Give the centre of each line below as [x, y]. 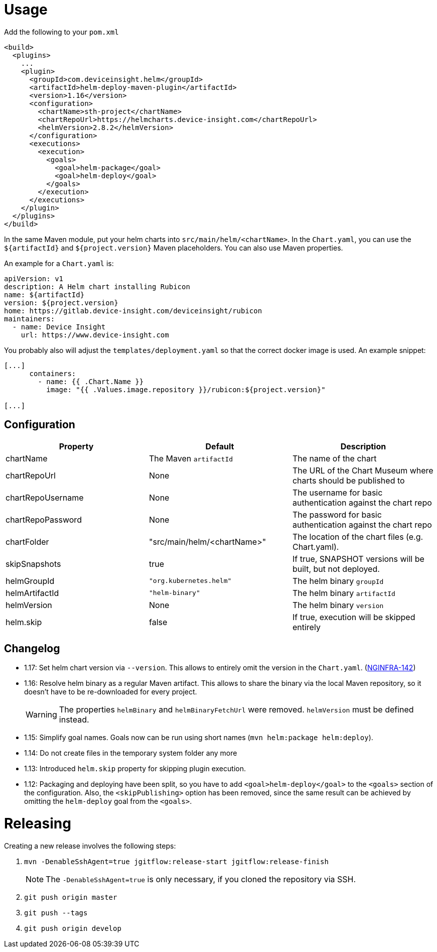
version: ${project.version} [61, 303]
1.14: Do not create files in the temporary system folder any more [131, 753]
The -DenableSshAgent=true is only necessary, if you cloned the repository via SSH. [201, 879]
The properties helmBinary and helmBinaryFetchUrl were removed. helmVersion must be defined [236, 710]
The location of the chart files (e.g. [358, 537]
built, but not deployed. [336, 569]
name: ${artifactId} [44, 294]
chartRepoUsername [45, 497]
